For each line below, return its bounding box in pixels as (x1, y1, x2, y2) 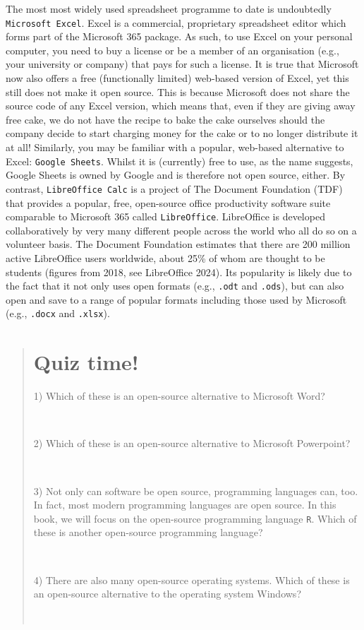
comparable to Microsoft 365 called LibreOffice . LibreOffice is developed (6, 209, 325, 224)
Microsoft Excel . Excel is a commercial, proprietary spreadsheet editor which (6, 15, 346, 30)
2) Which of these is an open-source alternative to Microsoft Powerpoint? (33, 436, 351, 451)
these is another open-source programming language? (33, 525, 263, 540)
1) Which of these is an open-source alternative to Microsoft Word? (33, 388, 325, 403)
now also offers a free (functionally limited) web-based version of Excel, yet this (6, 71, 349, 85)
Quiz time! (33, 347, 139, 376)
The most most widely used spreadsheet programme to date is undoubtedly (6, 1, 332, 16)
